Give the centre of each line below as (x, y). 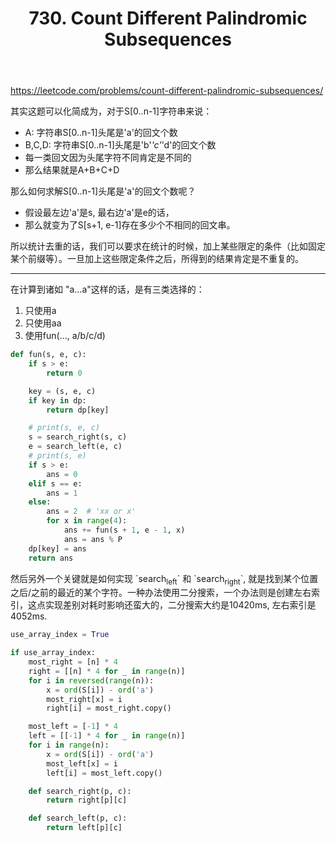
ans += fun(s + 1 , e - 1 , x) (124, 530)
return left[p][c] (84, 828)
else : (40, 502)
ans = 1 (62, 493)
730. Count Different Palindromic (168, 18)
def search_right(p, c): (80, 791)
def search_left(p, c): (78, 818)
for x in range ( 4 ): (87, 521)
